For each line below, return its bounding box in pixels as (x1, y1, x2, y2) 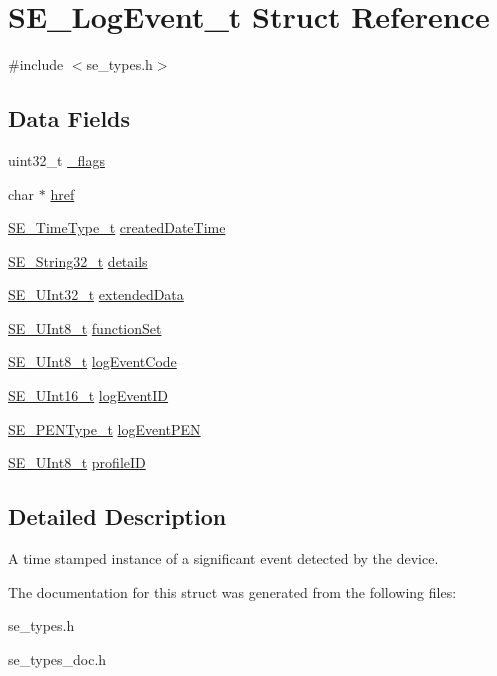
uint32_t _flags (8, 149, 105, 170)
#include (8, 54, 64, 75)
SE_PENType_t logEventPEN (8, 418, 201, 439)
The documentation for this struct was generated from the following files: (8, 581, 457, 602)
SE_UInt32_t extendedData (8, 284, 184, 305)
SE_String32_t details (8, 250, 148, 271)
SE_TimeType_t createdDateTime (8, 217, 226, 238)
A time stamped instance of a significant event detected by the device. (8, 548, 439, 569)
